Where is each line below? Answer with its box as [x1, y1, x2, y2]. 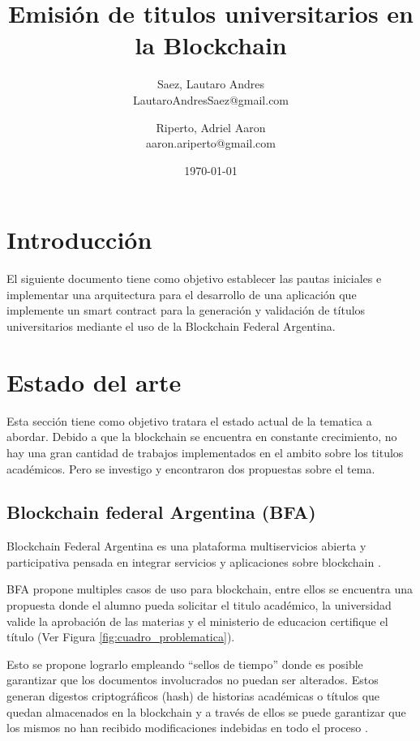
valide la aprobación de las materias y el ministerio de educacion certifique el [6, 612, 388, 629]
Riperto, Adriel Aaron [156, 118, 266, 135]
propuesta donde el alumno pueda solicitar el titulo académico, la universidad [6, 597, 392, 614]
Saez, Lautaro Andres [156, 75, 265, 92]
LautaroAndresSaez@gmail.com [132, 91, 289, 108]
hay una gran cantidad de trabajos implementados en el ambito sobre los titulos [6, 443, 404, 460]
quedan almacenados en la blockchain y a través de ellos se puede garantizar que [6, 703, 406, 720]
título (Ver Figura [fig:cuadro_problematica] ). [6, 628, 235, 645]
